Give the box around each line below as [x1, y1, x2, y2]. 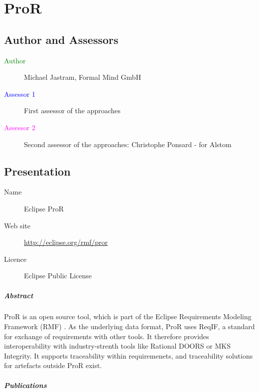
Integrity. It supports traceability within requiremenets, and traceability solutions [4, 350, 253, 361]
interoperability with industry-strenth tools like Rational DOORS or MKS [4, 341, 231, 351]
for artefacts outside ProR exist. [4, 360, 102, 371]
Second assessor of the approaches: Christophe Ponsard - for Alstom [24, 139, 232, 149]
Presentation [4, 163, 71, 179]
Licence [4, 253, 27, 264]
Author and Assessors [4, 31, 119, 47]
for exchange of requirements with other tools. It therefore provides [4, 331, 209, 341]
